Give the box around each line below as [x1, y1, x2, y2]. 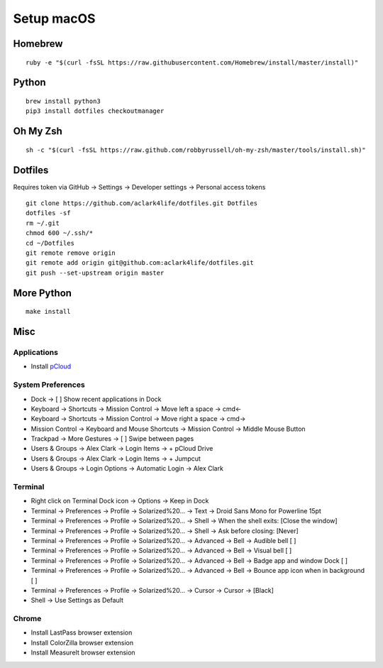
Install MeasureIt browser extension [30, 648, 135, 657]
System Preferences [13, 380, 85, 390]
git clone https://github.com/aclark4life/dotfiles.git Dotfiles [26, 199, 258, 207]
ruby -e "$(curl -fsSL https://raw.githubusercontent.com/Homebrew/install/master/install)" [26, 58, 359, 67]
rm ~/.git [26, 219, 60, 227]
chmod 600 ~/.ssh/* [26, 229, 94, 237]
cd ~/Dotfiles [26, 239, 74, 247]
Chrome [13, 614, 42, 624]
